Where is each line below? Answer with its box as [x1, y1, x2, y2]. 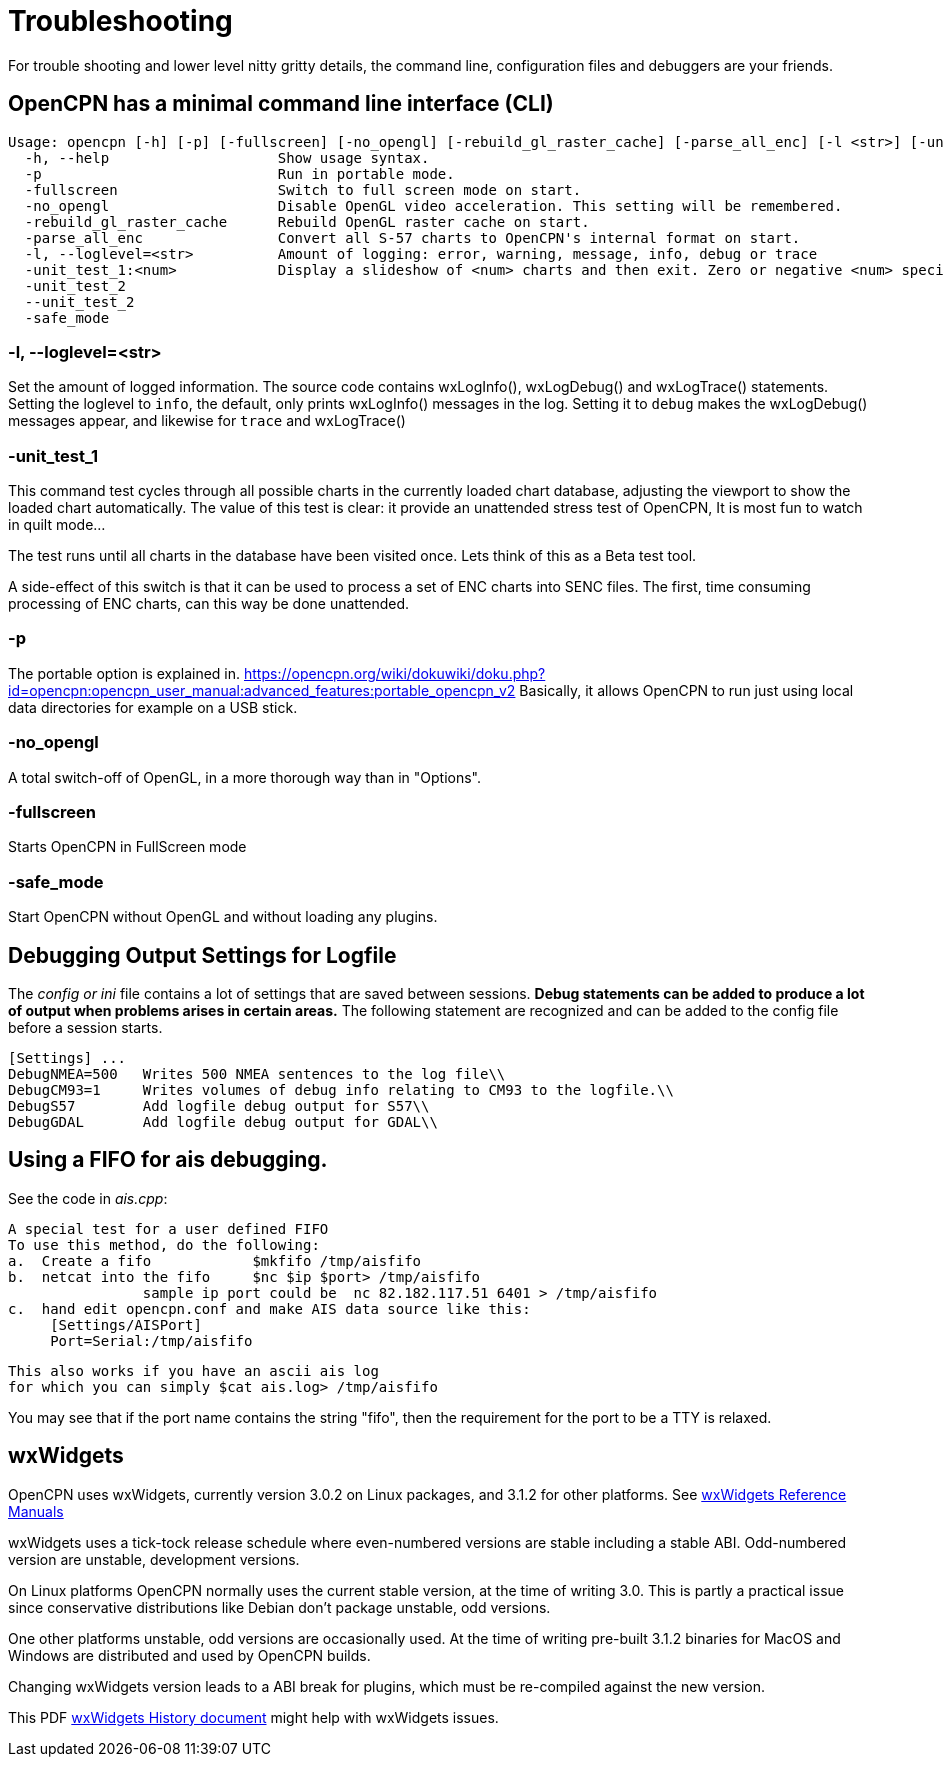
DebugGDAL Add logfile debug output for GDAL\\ [8, 1113, 438, 1130]
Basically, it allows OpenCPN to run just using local [519, 681, 854, 699]
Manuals [8, 1502, 64, 1520]
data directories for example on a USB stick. [8, 698, 298, 716]
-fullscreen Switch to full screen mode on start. [24, 181, 582, 198]
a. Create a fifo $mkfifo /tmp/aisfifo [8, 1252, 422, 1269]
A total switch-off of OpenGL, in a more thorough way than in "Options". [8, 768, 482, 786]
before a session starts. [8, 1018, 163, 1036]
